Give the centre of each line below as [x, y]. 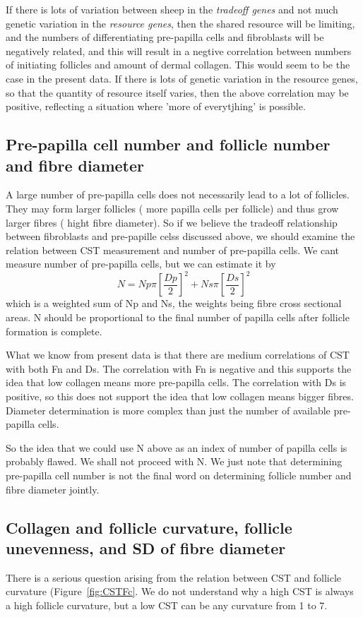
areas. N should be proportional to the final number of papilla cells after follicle [178, 317]
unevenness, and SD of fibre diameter [146, 547]
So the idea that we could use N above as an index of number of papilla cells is [177, 447]
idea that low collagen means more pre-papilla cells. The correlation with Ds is [176, 382]
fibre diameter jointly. [53, 489]
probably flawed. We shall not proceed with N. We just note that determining [174, 461]
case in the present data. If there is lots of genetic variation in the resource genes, [182, 78]
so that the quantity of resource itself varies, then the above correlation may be [177, 92]
